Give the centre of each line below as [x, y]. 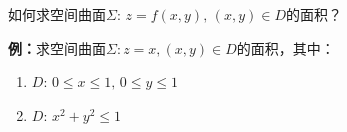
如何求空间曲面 [57, 14]
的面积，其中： [285, 47]
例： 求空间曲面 [57, 47]
